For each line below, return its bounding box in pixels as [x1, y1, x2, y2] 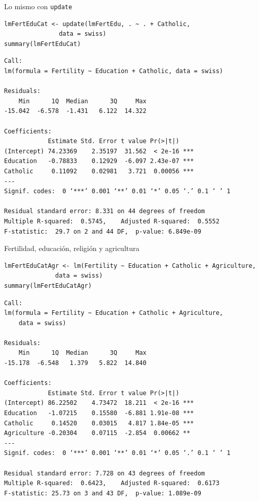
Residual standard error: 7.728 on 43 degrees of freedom [4, 469, 205, 477]
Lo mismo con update [4, 1, 72, 11]
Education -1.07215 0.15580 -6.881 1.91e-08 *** [4, 409, 194, 417]
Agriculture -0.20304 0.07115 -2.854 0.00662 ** [4, 429, 191, 437]
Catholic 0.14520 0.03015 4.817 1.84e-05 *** [4, 419, 194, 427]
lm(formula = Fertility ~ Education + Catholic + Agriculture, [4, 309, 223, 317]
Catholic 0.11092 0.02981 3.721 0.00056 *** [4, 167, 194, 175]
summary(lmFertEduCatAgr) [4, 282, 92, 289]
